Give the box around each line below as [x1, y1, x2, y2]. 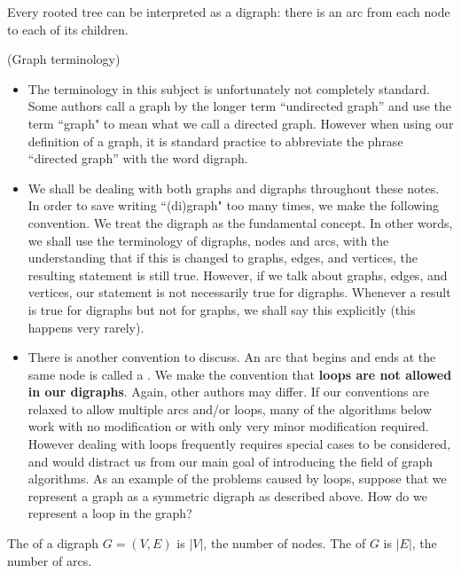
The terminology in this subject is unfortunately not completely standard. [27, 79, 430, 98]
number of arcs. [7, 551, 92, 569]
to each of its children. [7, 20, 129, 38]
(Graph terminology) [7, 50, 121, 68]
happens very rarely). [27, 318, 145, 336]
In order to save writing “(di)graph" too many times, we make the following [27, 196, 440, 215]
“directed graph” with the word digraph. [27, 149, 248, 168]
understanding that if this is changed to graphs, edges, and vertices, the [27, 248, 418, 267]
